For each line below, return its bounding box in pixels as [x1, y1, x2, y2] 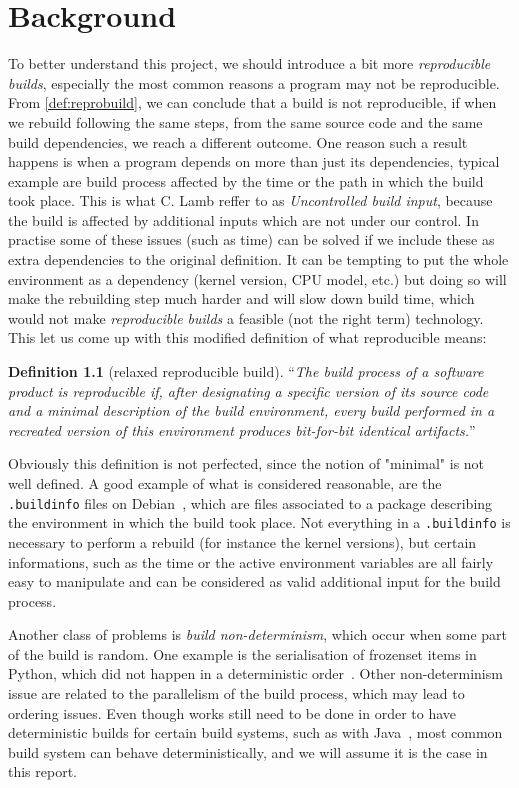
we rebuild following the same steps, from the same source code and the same [8, 111, 483, 132]
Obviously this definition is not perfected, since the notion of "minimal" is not [8, 453, 485, 474]
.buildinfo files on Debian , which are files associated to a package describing [8, 492, 493, 513]
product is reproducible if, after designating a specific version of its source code [8, 380, 489, 401]
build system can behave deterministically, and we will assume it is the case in [8, 741, 488, 762]
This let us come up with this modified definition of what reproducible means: [8, 327, 487, 348]
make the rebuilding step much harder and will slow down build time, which [8, 288, 475, 309]
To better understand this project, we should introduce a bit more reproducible [8, 53, 491, 74]
